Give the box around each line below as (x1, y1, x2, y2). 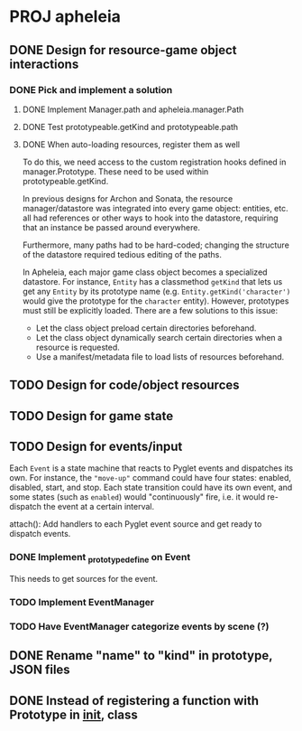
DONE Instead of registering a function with (9, 693, 260, 708)
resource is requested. (35, 342, 120, 352)
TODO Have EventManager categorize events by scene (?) (9, 620, 270, 633)
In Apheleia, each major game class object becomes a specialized (22, 267, 268, 277)
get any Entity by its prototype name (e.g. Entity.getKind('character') (22, 286, 291, 296)
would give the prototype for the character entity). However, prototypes (22, 295, 289, 306)
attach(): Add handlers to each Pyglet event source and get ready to (9, 519, 262, 530)
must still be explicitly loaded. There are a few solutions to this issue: (22, 305, 279, 315)
